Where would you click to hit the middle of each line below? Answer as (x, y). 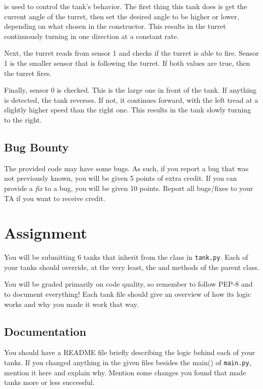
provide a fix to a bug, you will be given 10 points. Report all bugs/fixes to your (129, 188)
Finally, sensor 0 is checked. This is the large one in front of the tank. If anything (130, 90)
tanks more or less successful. (49, 382)
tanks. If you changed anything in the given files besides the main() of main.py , (128, 362)
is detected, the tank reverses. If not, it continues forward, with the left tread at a (131, 100)
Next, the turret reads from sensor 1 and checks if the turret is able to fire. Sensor (131, 53)
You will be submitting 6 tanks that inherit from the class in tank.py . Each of (126, 257)
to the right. (23, 119)
